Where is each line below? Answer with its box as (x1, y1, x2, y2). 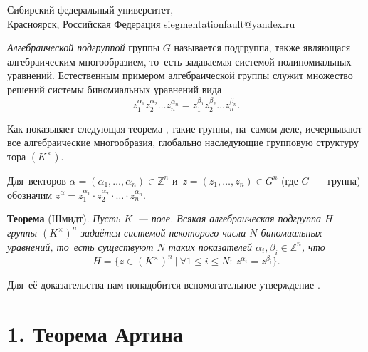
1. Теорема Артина (7, 319, 183, 348)
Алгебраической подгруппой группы (7, 40, 160, 55)
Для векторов (7, 172, 66, 187)
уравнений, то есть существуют (7, 239, 154, 254)
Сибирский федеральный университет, (7, 2, 174, 16)
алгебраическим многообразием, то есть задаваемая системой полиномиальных (7, 53, 352, 68)
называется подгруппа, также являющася (174, 40, 351, 55)
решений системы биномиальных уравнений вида (7, 81, 222, 96)
